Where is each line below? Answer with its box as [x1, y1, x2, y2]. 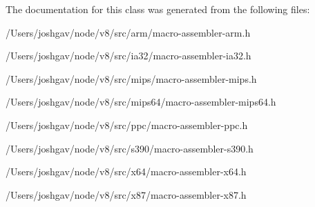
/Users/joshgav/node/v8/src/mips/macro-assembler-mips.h [6, 71, 257, 86]
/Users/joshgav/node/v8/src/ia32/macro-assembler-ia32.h [6, 48, 251, 63]
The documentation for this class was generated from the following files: [6, 2, 310, 16]
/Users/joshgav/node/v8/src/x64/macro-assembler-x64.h [6, 164, 247, 179]
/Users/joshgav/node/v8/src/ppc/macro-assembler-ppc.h [6, 117, 248, 132]
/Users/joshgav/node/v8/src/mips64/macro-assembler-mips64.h [6, 95, 276, 109]
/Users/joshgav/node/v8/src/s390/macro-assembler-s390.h [6, 141, 254, 155]
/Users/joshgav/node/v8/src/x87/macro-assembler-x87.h [6, 187, 247, 201]
